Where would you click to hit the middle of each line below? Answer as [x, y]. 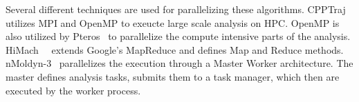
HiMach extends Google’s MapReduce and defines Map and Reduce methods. [175, 49]
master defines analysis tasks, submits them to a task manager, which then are [173, 76]
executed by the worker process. [73, 90]
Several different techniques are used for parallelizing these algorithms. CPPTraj [176, 9]
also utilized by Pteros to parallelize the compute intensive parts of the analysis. [178, 36]
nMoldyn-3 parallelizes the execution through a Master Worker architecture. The [179, 63]
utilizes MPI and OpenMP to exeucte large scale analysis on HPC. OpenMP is [173, 22]
